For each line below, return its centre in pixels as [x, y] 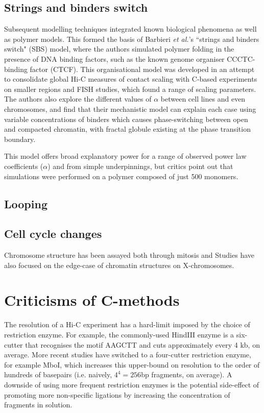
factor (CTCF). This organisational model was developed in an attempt [142, 69]
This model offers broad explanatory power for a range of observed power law [125, 156]
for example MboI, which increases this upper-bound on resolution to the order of [132, 364]
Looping [26, 203]
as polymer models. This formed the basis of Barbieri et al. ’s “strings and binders [132, 39]
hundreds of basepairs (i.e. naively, [58, 374]
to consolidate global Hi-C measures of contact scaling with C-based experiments [131, 79]
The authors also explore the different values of [78, 99]
